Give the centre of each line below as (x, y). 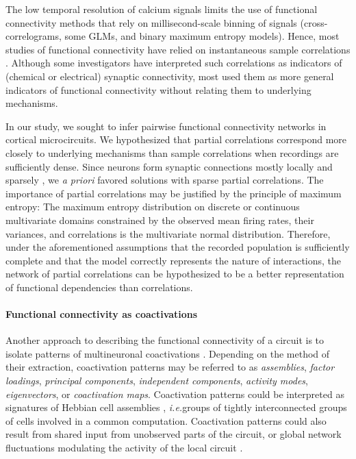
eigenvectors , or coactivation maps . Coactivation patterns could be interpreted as (175, 394)
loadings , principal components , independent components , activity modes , (157, 381)
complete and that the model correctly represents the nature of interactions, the (174, 260)
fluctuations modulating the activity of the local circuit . (124, 448)
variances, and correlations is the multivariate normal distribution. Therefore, (168, 233)
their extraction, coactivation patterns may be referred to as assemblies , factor (170, 367)
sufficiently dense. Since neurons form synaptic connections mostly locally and (169, 166)
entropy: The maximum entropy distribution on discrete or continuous (153, 207)
